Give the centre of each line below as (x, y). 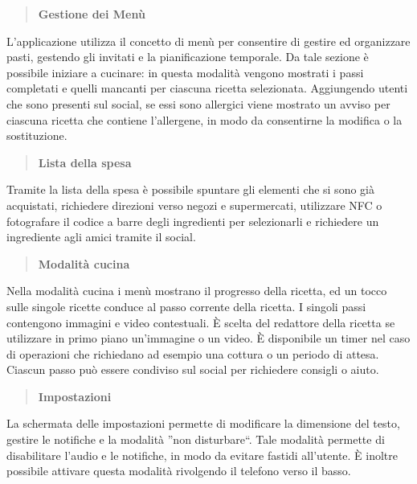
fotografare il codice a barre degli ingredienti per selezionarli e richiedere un (193, 221)
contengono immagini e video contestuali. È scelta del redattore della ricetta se (201, 322)
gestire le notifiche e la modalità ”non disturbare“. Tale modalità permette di (196, 439)
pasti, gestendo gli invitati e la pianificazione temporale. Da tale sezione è (188, 57)
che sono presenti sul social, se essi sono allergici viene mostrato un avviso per (198, 103)
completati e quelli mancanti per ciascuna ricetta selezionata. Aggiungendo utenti (207, 88)
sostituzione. (37, 135)
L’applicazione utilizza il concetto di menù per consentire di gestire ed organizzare (208, 41)
